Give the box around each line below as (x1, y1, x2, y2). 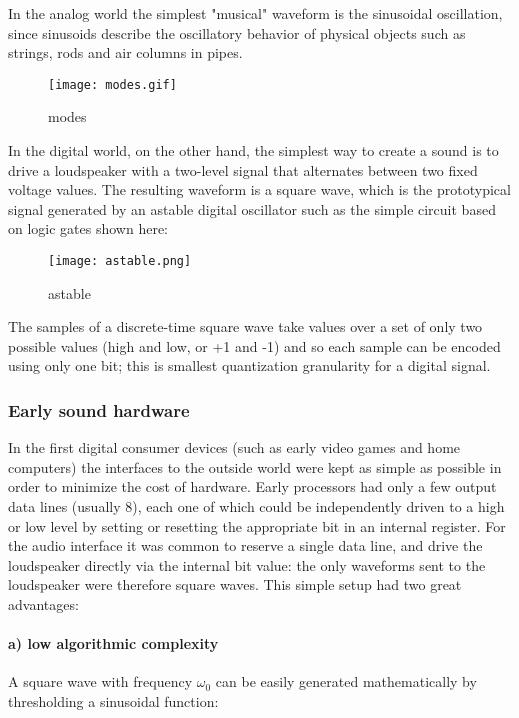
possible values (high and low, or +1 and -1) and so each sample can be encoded (8, 335, 501, 356)
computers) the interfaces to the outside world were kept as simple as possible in (8, 456, 502, 477)
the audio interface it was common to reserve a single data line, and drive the (8, 535, 483, 556)
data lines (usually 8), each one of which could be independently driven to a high (8, 496, 505, 517)
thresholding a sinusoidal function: (8, 690, 219, 711)
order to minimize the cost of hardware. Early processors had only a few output (8, 476, 497, 497)
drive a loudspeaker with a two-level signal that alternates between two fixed (8, 159, 478, 180)
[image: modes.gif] (48, 77, 177, 92)
